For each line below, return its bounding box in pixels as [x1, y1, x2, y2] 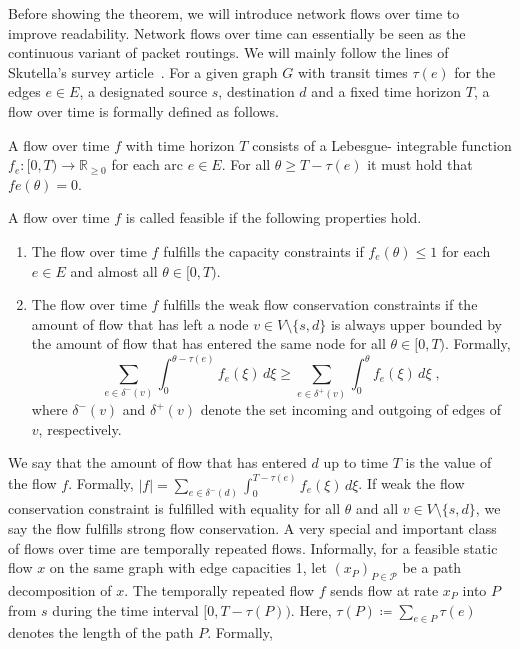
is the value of [405, 452, 492, 473]
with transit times [297, 61, 408, 82]
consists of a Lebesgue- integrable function [252, 134, 512, 155]
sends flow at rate [330, 579, 439, 600]
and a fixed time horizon [311, 81, 462, 102]
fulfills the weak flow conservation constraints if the [163, 294, 478, 315]
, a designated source [79, 81, 208, 102]
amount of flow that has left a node [31, 313, 249, 334]
